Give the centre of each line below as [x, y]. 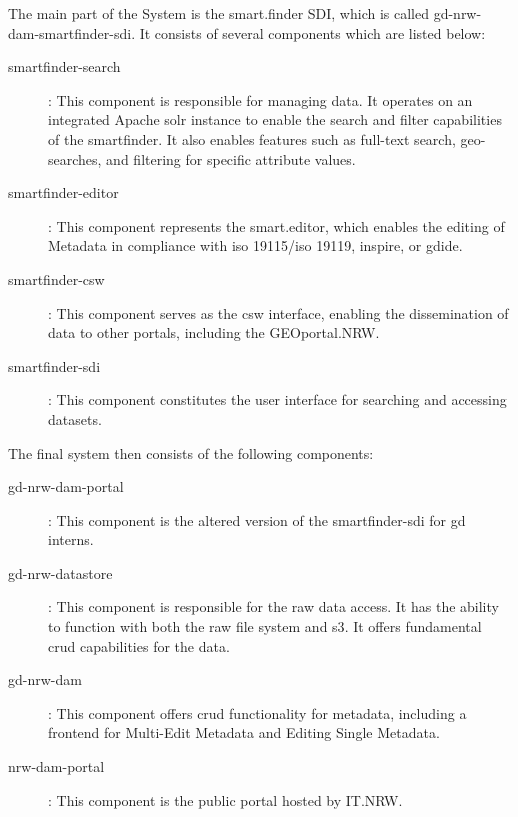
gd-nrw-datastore [60, 572]
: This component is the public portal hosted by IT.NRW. [225, 799]
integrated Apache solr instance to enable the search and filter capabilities [275, 119]
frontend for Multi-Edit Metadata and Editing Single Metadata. [244, 732]
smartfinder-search [64, 66]
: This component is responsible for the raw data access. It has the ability [273, 606]
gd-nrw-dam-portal [66, 486]
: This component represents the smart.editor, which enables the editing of [276, 225]
